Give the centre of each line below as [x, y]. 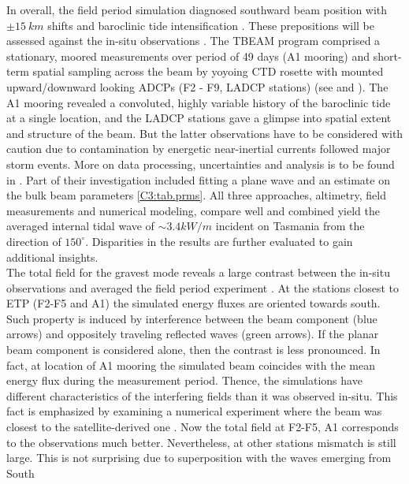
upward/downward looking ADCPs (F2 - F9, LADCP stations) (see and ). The [197, 86]
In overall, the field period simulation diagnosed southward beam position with [197, 9]
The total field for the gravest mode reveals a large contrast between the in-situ [198, 272]
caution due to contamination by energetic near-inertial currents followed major [199, 149]
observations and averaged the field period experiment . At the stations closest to [203, 287]
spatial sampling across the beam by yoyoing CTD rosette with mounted [208, 71]
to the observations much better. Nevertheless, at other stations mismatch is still [201, 442]
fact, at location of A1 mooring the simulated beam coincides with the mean [191, 365]
